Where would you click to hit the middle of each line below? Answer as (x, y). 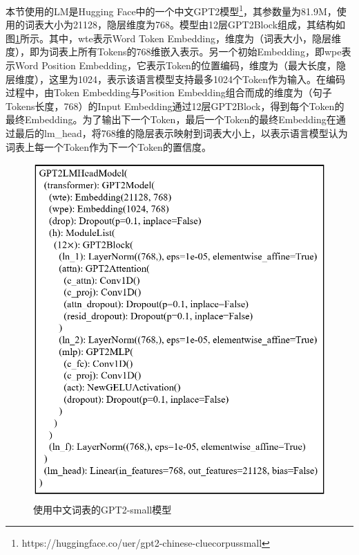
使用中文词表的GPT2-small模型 (103, 509)
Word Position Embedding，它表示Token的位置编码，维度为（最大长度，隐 (180, 65)
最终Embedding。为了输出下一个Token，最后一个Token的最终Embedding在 (171, 119)
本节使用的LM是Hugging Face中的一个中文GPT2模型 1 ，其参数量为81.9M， (171, 10)
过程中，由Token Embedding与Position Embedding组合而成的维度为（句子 (169, 92)
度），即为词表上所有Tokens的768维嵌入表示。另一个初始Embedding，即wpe (174, 52)
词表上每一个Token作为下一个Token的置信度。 (108, 146)
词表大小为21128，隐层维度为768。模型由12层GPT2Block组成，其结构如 (185, 25)
